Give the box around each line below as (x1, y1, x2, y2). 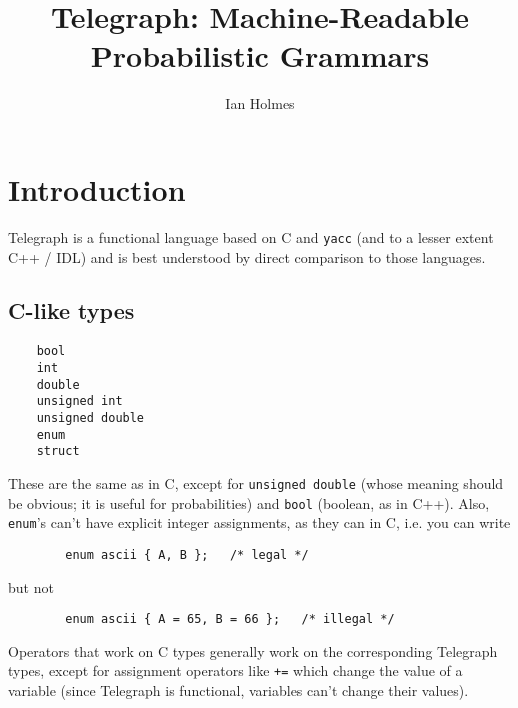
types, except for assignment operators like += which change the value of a (8, 660, 463, 681)
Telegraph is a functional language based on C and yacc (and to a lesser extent (8, 226, 494, 247)
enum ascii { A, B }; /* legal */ (65, 547, 309, 562)
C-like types (8, 295, 135, 326)
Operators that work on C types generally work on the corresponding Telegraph (8, 640, 498, 661)
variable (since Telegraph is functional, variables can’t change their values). (8, 680, 469, 701)
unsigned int (36, 394, 123, 409)
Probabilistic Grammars (90, 35, 430, 76)
